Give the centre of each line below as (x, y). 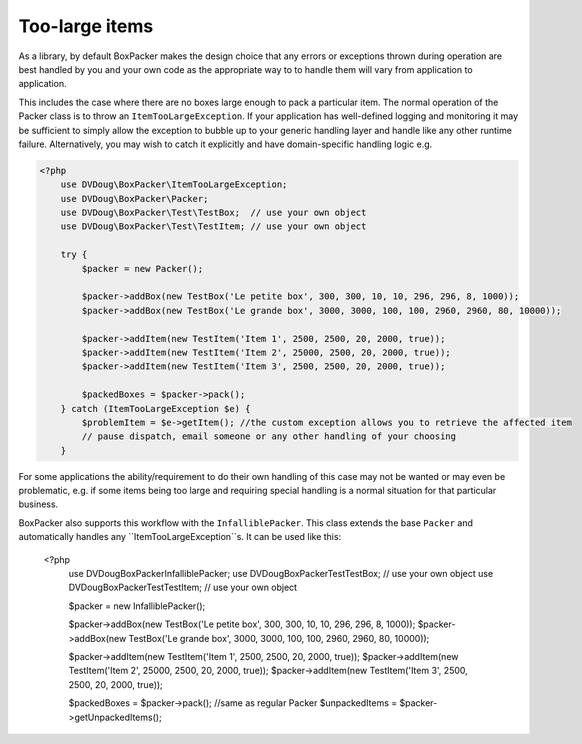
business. (38, 504)
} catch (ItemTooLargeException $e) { (155, 408)
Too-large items (86, 26)
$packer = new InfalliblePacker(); (137, 606)
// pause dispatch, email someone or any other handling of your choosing (269, 436)
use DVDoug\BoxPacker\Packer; (134, 198)
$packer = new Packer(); (142, 268)
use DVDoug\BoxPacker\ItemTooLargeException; (174, 184)
